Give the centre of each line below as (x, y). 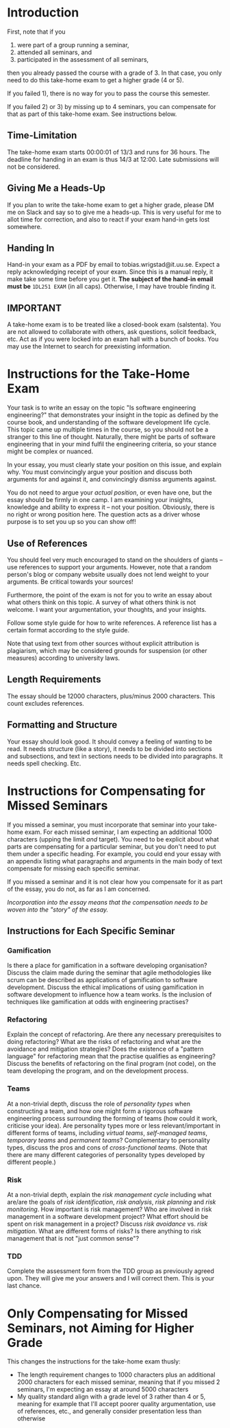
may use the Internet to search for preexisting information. (89, 346)
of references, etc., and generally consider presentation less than (109, 1412)
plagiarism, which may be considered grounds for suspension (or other (107, 650)
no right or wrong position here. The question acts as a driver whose (104, 514)
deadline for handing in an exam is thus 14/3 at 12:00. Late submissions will (113, 159)
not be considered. (34, 167)
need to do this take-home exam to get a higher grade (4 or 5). (95, 80)
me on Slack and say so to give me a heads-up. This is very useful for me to (114, 212)
